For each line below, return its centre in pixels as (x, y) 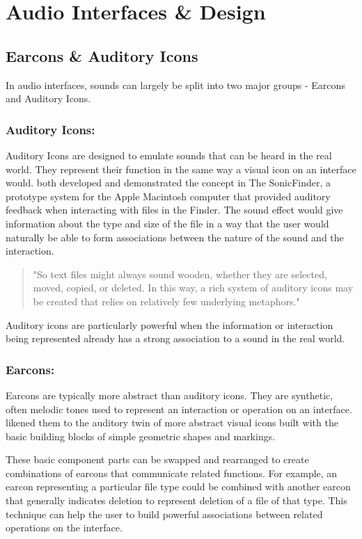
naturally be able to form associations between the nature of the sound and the (175, 237)
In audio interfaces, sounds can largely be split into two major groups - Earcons (175, 85)
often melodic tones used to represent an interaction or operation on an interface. (179, 409)
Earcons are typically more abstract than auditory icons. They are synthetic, (170, 395)
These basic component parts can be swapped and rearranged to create (157, 459)
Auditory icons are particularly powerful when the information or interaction (170, 324)
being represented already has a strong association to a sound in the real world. (175, 338)
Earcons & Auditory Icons (102, 55)
